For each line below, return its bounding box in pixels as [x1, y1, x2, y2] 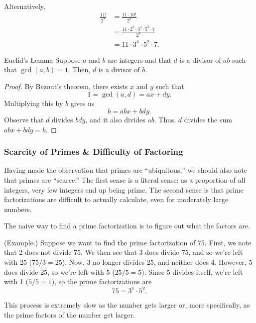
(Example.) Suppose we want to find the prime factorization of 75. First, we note [4, 237, 252, 247]
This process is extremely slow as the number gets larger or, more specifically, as [4, 300, 250, 310]
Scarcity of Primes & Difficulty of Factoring [4, 145, 183, 158]
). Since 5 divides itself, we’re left [141, 266, 243, 277]
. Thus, [154, 114, 176, 124]
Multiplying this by [4, 98, 63, 108]
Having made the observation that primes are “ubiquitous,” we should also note [4, 165, 248, 175]
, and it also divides [85, 114, 145, 124]
